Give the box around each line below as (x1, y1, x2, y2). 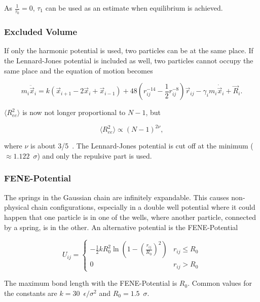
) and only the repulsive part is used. (37, 150, 152, 161)
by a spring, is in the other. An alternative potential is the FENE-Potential (4, 221, 238, 232)
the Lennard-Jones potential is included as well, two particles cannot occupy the (4, 55, 253, 66)
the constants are (4, 287, 57, 298)
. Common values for (188, 278, 252, 288)
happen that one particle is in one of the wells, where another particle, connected (4, 211, 256, 222)
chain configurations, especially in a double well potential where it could (31, 202, 255, 212)
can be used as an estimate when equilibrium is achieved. (45, 3, 223, 13)
